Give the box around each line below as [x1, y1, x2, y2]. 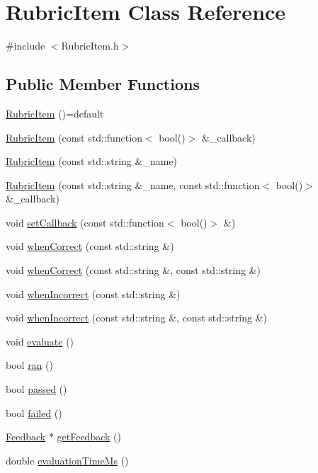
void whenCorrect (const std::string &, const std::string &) [6, 263, 261, 278]
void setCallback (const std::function [6, 215, 164, 229]
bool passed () [6, 382, 67, 397]
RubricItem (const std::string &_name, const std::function [6, 177, 260, 192]
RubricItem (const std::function [6, 130, 142, 144]
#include [6, 38, 45, 53]
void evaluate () [6, 334, 74, 348]
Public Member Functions [6, 73, 200, 95]
